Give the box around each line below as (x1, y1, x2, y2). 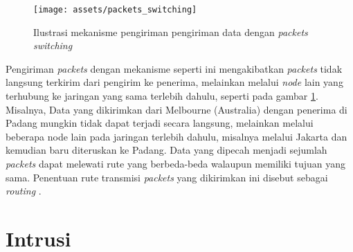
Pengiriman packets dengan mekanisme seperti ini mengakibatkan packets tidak (6, 61, 343, 75)
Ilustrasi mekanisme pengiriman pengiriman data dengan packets (33, 24, 308, 39)
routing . (6, 183, 42, 198)
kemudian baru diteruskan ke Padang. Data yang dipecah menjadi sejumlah (6, 143, 327, 157)
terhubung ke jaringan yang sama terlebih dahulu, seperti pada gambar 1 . (6, 89, 318, 103)
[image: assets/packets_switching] (33, 5, 197, 15)
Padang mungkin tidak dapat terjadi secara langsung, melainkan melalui (6, 116, 314, 130)
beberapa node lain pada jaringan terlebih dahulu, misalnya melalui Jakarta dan (6, 129, 347, 143)
